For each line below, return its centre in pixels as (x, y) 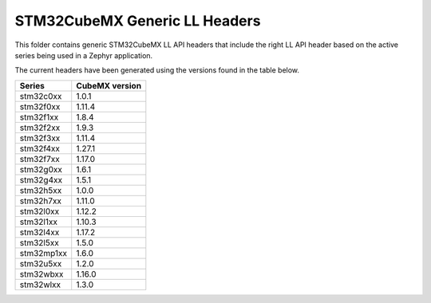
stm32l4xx (40, 232)
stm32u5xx (41, 263)
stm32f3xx (40, 138)
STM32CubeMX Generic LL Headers (138, 21)
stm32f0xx (40, 106)
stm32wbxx (42, 273)
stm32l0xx (40, 211)
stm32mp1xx (43, 253)
